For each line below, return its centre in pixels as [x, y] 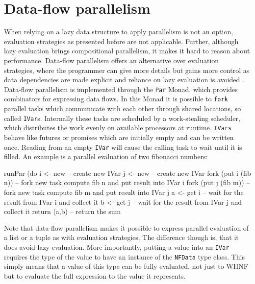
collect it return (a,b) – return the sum [63, 211]
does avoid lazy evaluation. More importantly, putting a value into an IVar [117, 247]
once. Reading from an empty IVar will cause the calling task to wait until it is [123, 147]
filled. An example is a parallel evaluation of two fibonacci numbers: [106, 156]
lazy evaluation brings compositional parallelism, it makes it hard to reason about [127, 51]
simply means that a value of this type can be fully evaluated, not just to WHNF [126, 266]
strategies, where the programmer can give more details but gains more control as [127, 70]
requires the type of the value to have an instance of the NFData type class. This [124, 256]
